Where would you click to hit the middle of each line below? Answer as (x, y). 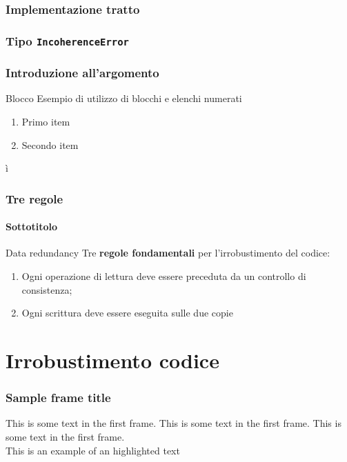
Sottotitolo (32, 227)
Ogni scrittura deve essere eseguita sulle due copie (127, 313)
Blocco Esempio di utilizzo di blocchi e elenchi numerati (124, 98)
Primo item (46, 122)
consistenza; (47, 289)
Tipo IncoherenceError (67, 40)
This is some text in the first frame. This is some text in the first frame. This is (173, 423)
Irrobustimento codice (112, 360)
